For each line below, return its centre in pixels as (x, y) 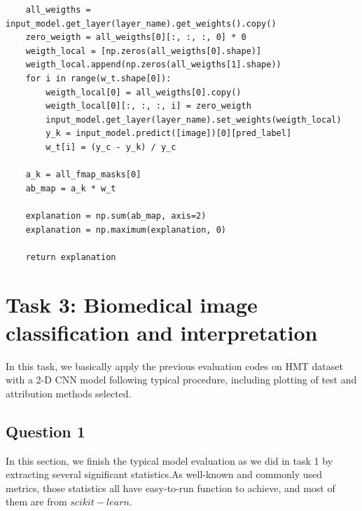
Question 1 (46, 431)
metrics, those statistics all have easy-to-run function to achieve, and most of (170, 488)
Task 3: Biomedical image (132, 305)
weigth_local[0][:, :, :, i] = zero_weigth (148, 106)
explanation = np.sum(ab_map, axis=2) (116, 216)
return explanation (71, 257)
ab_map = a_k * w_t (71, 188)
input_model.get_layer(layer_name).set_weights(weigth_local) (194, 120)
